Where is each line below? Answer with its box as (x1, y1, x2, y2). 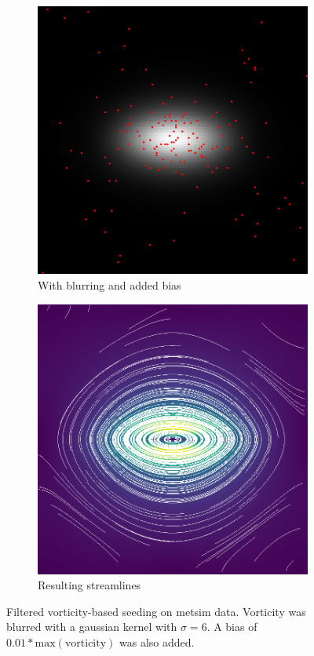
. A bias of (206, 618, 257, 635)
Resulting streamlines (38, 577, 141, 593)
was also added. (119, 633, 195, 650)
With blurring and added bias (38, 276, 181, 293)
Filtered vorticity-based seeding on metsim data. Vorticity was (6, 603, 306, 619)
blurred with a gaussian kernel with (6, 618, 177, 635)
